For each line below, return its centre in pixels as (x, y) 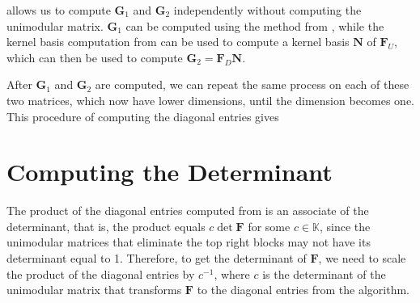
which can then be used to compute (95, 57)
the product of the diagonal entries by (101, 274)
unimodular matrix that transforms (94, 290)
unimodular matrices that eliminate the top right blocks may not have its (189, 242)
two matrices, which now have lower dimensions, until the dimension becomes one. (211, 100)
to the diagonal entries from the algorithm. (303, 290)
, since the (345, 226)
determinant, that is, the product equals (106, 226)
